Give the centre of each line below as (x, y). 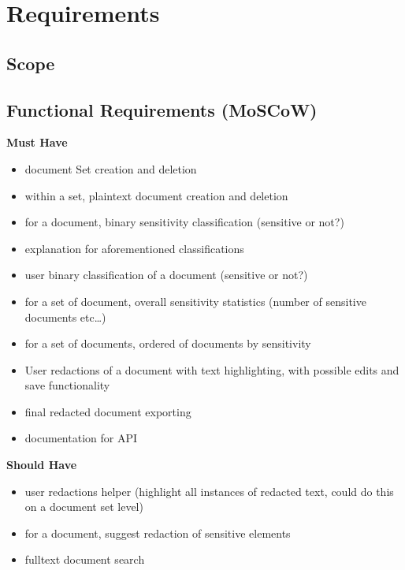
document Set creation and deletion (111, 168)
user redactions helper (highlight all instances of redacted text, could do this (209, 491)
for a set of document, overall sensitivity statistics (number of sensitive (195, 301)
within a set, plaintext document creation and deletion (156, 195)
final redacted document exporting (108, 411)
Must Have (37, 142)
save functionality (67, 385)
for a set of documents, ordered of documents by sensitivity (168, 343)
